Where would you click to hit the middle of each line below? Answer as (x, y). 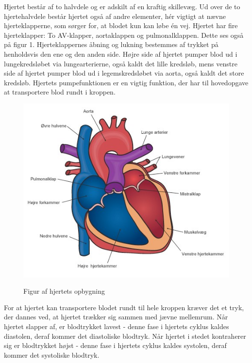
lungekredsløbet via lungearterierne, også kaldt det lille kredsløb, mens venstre (121, 63)
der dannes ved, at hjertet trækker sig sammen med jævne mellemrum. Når (116, 317)
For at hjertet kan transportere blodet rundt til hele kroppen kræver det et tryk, (124, 307)
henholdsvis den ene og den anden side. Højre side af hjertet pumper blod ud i (121, 54)
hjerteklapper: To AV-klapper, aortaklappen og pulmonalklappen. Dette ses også (124, 35)
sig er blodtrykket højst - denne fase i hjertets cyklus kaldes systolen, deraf (115, 345)
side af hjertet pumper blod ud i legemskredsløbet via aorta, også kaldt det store (124, 73)
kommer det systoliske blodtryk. (52, 355)
